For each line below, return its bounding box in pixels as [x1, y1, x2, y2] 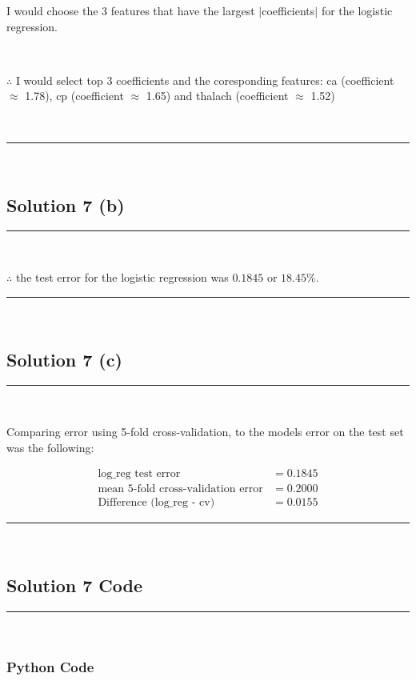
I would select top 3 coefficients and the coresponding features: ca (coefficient [15, 71, 394, 88]
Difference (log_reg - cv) [98, 497, 215, 509]
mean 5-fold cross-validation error [98, 483, 263, 495]
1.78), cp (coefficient [25, 87, 124, 104]
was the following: [6, 439, 94, 455]
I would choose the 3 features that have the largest [6, 2, 255, 18]
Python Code [6, 656, 94, 676]
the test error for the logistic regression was [15, 268, 229, 285]
